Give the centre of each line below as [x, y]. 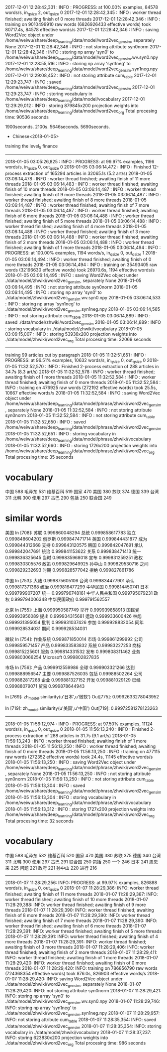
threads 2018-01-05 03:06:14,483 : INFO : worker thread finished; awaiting [82, 184]
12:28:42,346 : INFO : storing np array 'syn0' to [66, 52]
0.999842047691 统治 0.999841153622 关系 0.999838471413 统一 [73, 551]
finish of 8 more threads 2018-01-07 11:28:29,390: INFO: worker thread [78, 916]
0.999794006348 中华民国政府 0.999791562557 [60, 599]
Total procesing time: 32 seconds [39, 821]
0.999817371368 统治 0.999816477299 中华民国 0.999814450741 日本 [77, 587]
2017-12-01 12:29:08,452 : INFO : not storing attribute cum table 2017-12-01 [81, 76]
